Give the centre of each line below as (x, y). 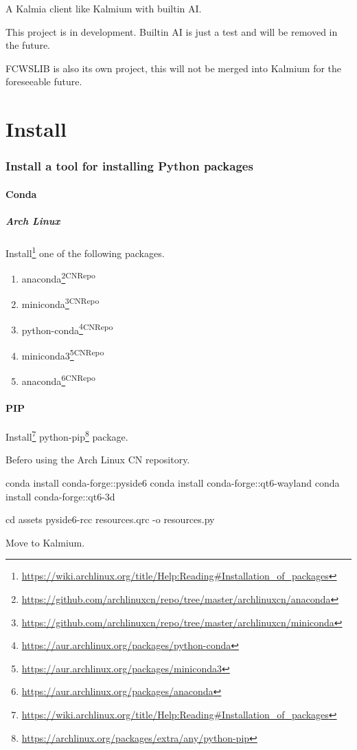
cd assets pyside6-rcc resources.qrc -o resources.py (110, 519)
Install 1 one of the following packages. (85, 252)
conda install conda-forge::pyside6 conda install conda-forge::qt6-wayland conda (173, 483)
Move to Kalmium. (45, 542)
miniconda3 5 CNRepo (63, 354)
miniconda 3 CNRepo (60, 303)
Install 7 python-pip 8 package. (67, 435)
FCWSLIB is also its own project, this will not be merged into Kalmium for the (174, 68)
